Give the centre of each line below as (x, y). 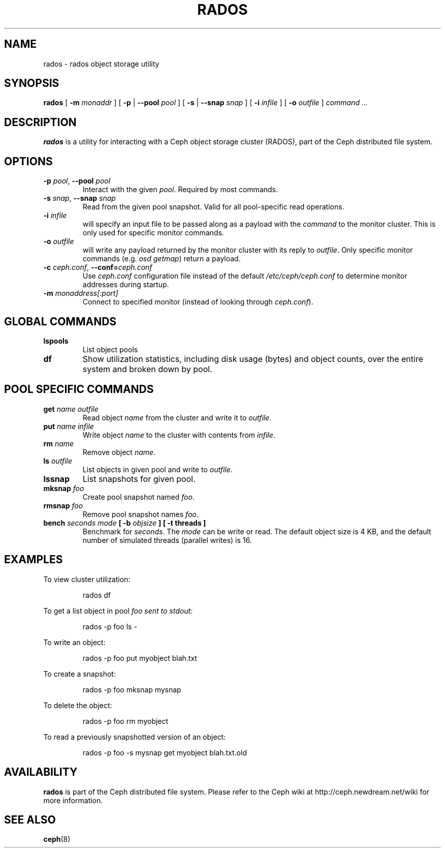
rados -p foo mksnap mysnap (132, 689)
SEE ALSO (30, 819)
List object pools (110, 349)
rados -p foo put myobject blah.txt (140, 658)
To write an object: (74, 642)
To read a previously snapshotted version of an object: (135, 737)
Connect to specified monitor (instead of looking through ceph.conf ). (198, 302)
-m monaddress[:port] (81, 293)
